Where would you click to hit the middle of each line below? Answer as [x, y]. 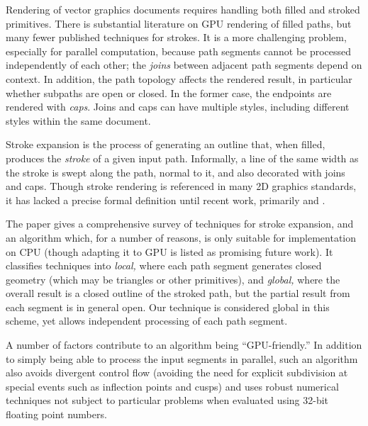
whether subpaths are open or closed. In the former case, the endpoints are [169, 93]
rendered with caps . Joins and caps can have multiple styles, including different [178, 107]
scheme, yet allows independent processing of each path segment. [147, 321]
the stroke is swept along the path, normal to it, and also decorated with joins [175, 172]
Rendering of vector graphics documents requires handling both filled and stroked [183, 9]
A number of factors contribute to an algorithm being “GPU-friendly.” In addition [184, 345]
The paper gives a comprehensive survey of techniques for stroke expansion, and [180, 224]
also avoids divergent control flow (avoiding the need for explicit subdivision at [177, 372]
